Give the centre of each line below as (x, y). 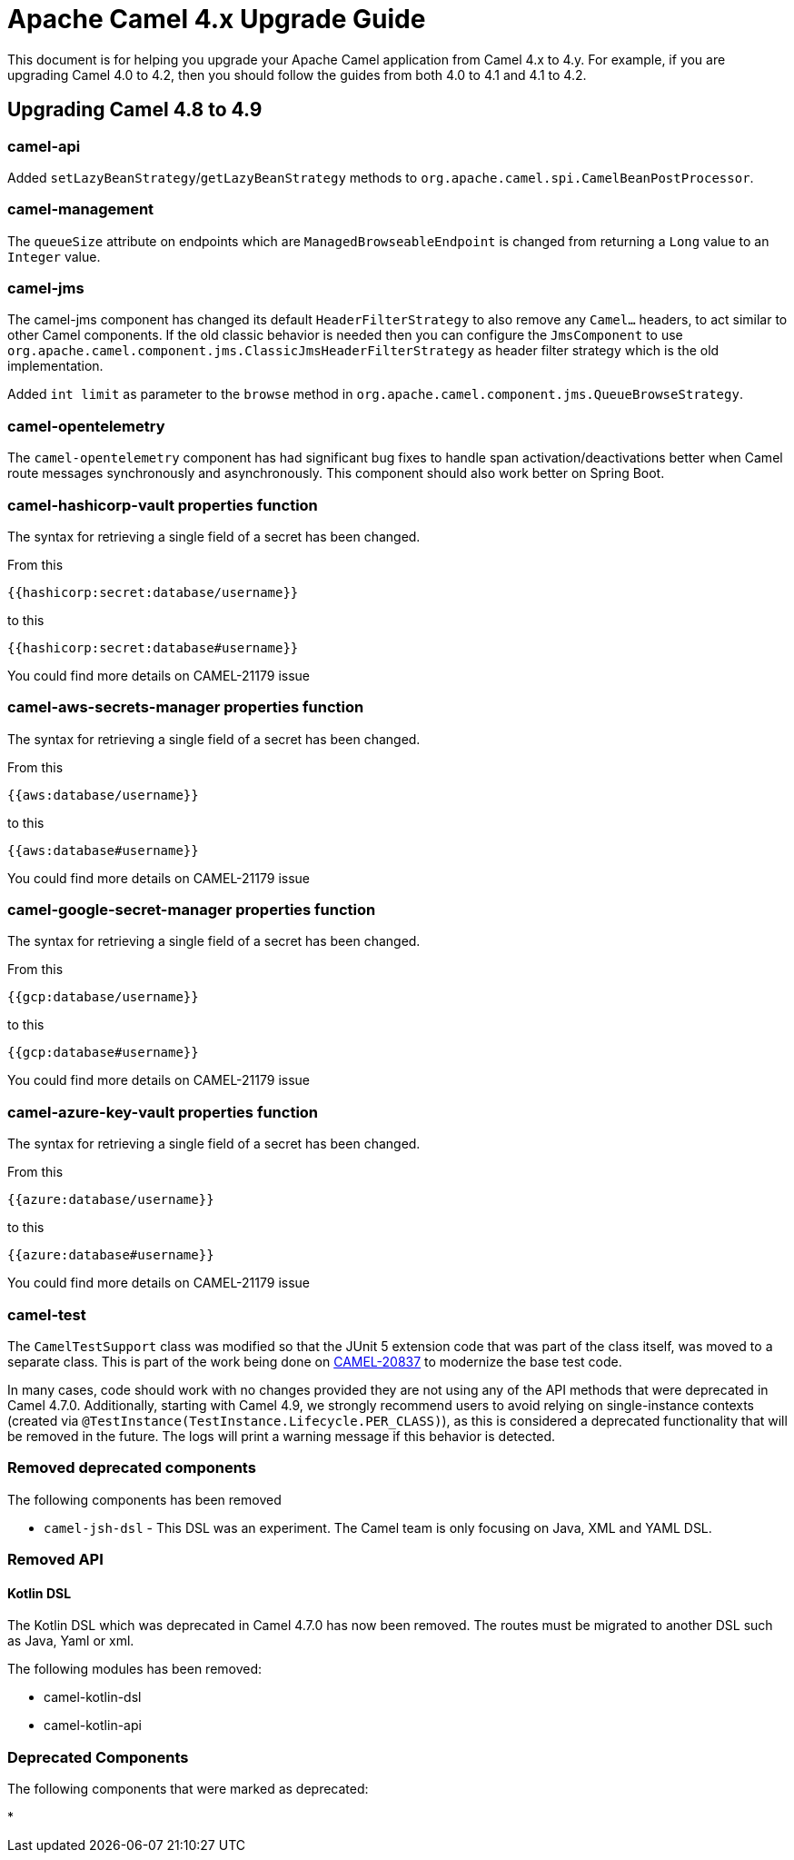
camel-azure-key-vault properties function (163, 1112)
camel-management (81, 209)
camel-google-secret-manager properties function (192, 910)
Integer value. (54, 256)
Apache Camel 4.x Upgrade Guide (217, 19)
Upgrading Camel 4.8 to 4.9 (135, 110)
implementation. (55, 366)
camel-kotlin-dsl (93, 1697)
